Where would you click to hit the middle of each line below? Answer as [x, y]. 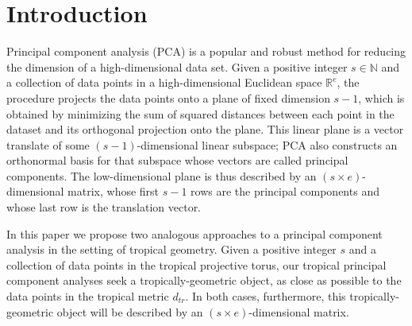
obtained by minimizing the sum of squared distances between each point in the [200, 113]
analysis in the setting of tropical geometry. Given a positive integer [171, 249]
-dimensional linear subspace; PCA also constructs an [267, 144]
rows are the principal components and [285, 191]
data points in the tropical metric [88, 296]
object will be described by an [130, 311]
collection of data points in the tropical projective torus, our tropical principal [196, 264]
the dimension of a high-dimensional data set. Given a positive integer [177, 66]
